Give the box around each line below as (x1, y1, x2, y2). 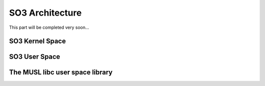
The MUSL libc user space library (9, 68, 113, 77)
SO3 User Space (9, 53, 60, 61)
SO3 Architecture (9, 7, 82, 18)
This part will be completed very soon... (9, 24, 89, 30)
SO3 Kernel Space (9, 37, 66, 45)
